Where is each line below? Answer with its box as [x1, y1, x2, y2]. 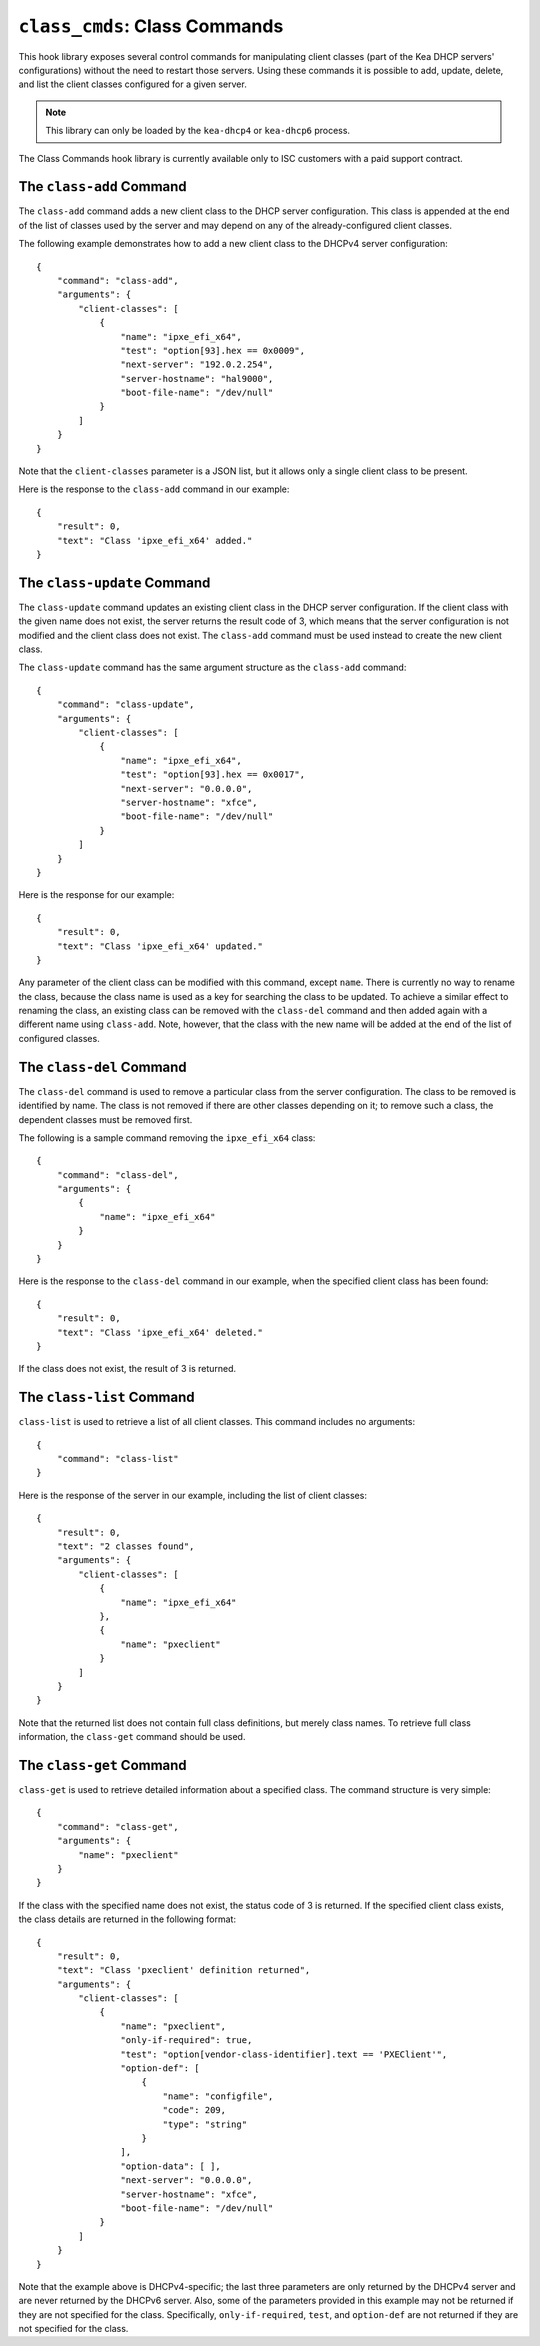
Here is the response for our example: [18, 889, 175, 901]
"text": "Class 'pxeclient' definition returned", [56, 1965, 311, 1976]
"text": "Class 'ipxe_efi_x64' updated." [56, 940, 264, 952]
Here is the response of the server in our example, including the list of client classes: [18, 1489, 367, 1501]
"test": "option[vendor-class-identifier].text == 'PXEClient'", [120, 2048, 448, 2060]
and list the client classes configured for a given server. [18, 78, 247, 90]
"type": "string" [162, 2118, 248, 2130]
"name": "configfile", [162, 2090, 274, 2102]
